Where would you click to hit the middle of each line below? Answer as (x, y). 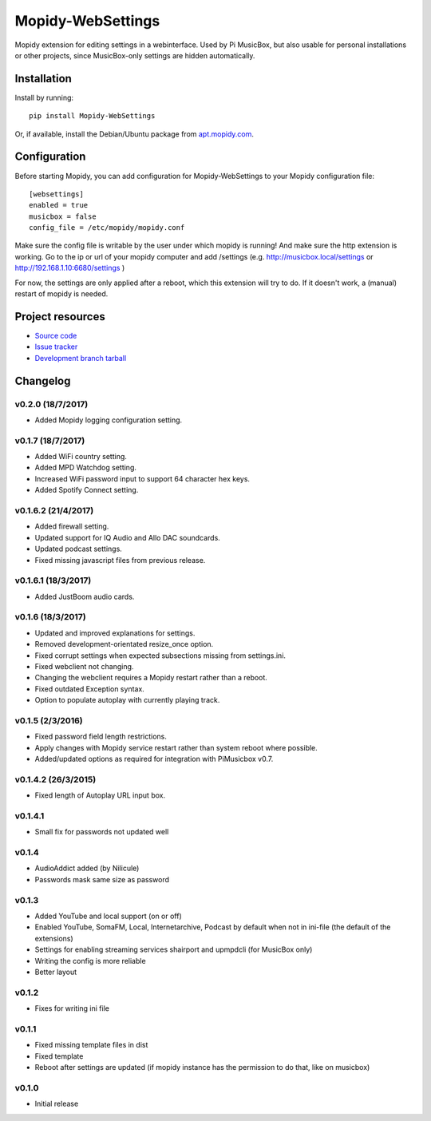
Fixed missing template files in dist (91, 1045)
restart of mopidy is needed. (61, 294)
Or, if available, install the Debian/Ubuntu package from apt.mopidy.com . (134, 134)
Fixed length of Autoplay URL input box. (100, 795)
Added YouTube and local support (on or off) (109, 916)
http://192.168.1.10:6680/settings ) (70, 268)
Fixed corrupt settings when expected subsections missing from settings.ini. (160, 656)
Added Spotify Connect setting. (87, 490)
